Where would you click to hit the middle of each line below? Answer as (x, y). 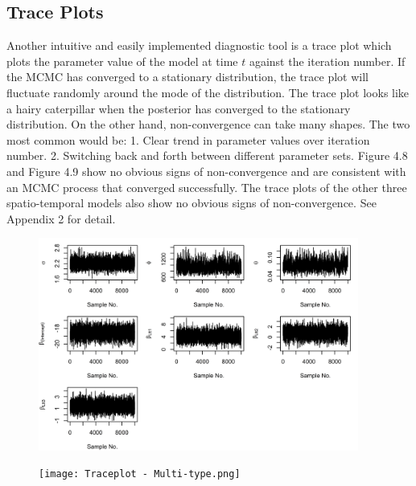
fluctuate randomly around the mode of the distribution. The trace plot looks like (208, 92)
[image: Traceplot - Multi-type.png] (140, 474)
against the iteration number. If (327, 61)
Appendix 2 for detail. (61, 218)
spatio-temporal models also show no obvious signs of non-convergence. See (192, 203)
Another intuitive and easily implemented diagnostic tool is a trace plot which (199, 45)
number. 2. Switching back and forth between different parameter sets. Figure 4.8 (207, 155)
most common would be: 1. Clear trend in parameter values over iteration (188, 139)
